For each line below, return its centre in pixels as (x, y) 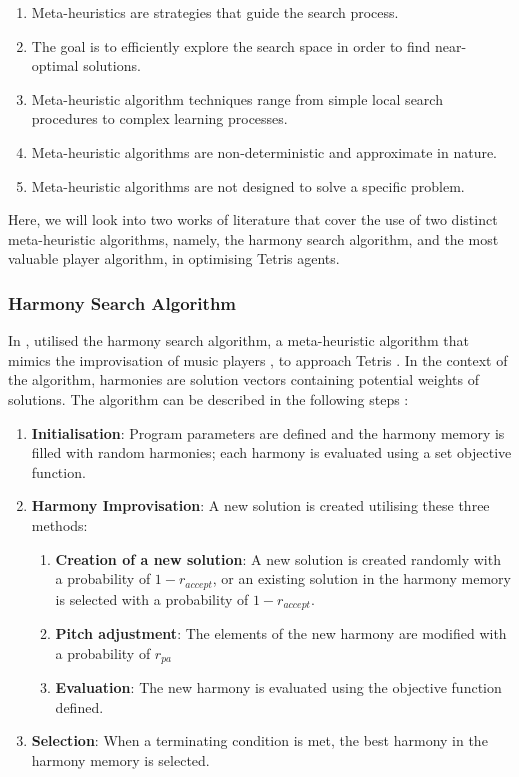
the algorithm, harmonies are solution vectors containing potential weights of (244, 379)
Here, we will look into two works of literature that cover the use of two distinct (253, 219)
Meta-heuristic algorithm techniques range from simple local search (237, 98)
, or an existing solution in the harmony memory (361, 578)
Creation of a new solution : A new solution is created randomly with (278, 558)
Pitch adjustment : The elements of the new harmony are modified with (281, 633)
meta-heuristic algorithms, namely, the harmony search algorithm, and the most (253, 238)
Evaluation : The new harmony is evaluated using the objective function (278, 687)
